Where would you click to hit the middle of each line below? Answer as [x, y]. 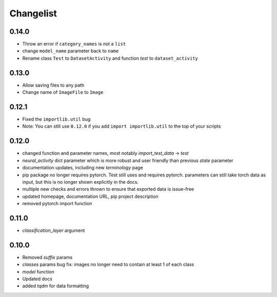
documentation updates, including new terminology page [83, 168]
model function [38, 271]
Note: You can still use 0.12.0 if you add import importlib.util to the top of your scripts [122, 126]
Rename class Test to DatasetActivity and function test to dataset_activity [110, 58]
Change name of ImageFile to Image [63, 92]
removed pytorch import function [57, 204]
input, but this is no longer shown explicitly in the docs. [80, 182]
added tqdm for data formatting [56, 286]
